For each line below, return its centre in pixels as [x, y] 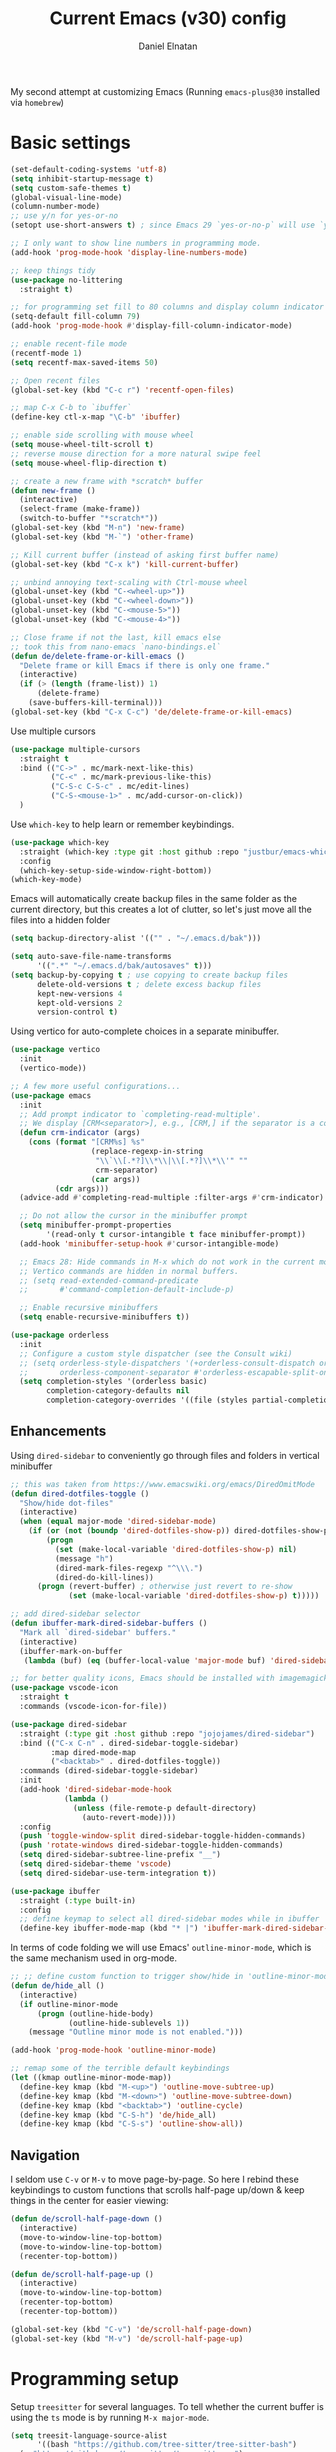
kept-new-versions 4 [79, 993]
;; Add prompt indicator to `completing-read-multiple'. [140, 1114]
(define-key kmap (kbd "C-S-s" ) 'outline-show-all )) [131, 2124]
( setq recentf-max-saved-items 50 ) [84, 362]
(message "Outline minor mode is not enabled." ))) [136, 2032]
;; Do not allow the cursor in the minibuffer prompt [133, 1216]
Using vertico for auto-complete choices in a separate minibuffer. [145, 1031]
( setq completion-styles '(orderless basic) [113, 1382]
